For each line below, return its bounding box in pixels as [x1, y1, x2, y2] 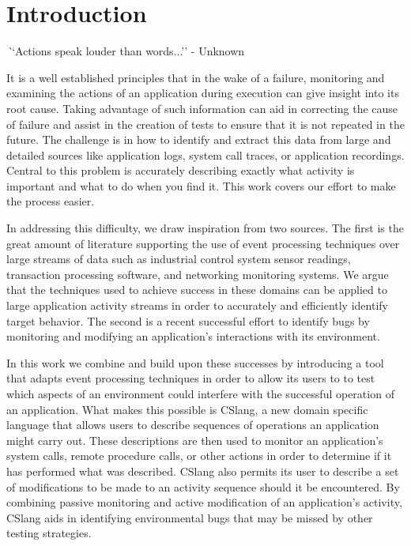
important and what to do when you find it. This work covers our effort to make [6, 177, 396, 194]
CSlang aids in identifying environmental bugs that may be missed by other [6, 509, 373, 525]
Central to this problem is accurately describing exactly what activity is [6, 162, 355, 179]
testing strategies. [6, 525, 92, 541]
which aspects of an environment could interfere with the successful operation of [6, 386, 394, 401]
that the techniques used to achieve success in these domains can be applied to [6, 281, 387, 298]
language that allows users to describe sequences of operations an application [6, 416, 379, 433]
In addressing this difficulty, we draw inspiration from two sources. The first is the [6, 220, 404, 236]
